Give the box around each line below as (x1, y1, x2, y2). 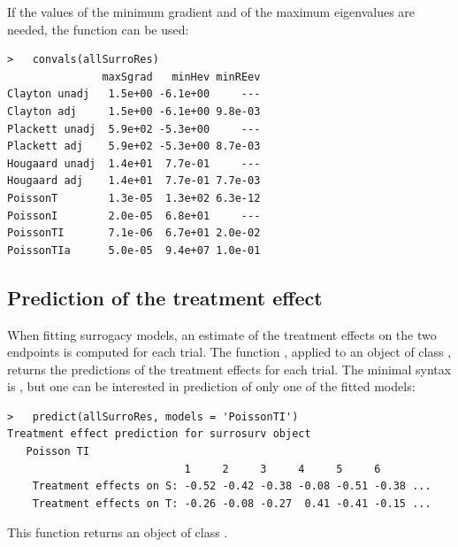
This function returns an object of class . (7, 523, 228, 542)
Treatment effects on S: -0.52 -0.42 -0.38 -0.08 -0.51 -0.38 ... (32, 480, 431, 493)
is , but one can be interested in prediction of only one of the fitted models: (7, 377, 416, 396)
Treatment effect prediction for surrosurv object (7, 428, 311, 441)
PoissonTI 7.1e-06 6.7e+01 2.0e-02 (7, 227, 261, 240)
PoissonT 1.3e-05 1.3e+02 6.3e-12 (7, 191, 261, 204)
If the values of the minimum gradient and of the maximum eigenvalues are (7, 3, 416, 20)
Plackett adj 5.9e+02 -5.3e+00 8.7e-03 (7, 140, 261, 153)
